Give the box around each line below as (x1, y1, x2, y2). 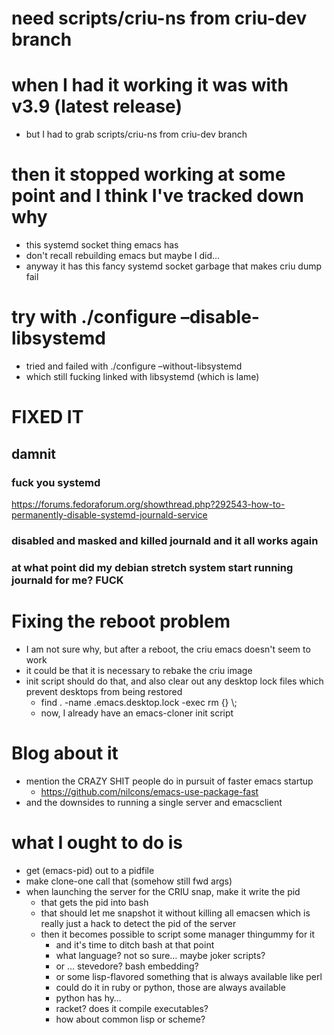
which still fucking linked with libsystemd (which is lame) (25, 371, 260, 382)
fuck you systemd (11, 475, 101, 489)
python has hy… (55, 992, 122, 1004)
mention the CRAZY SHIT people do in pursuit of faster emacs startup (25, 775, 314, 787)
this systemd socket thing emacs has (25, 239, 179, 251)
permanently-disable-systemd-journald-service (11, 508, 208, 521)
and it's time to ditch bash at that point (55, 938, 215, 951)
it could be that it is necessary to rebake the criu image (25, 664, 253, 676)
